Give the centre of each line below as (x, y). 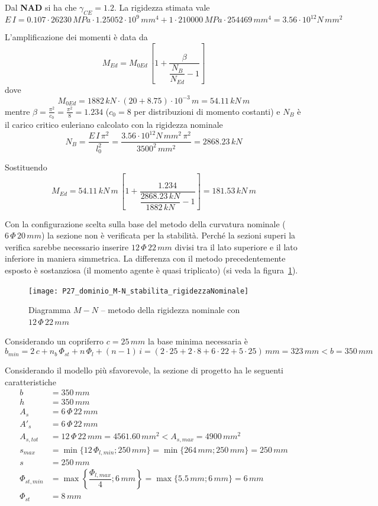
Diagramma (50, 310)
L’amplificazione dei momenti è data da (76, 37)
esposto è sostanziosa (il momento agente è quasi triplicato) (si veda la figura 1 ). (151, 270)
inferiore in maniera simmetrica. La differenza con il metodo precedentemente (145, 258)
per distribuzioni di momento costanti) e (207, 111)
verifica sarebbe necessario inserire (67, 246)
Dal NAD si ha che (41, 7)
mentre (17, 111)
